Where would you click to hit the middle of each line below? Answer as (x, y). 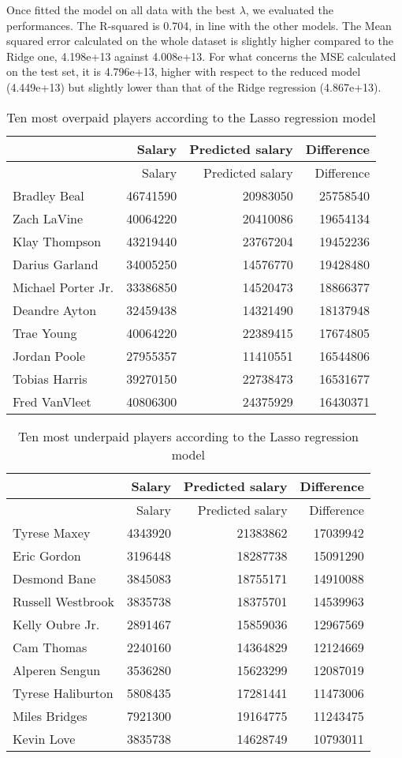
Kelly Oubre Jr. (56, 624)
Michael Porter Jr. (63, 287)
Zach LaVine (48, 218)
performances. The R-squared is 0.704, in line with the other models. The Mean (199, 25)
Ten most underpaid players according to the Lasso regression (188, 436)
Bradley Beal (48, 195)
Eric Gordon (47, 555)
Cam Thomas (50, 647)
